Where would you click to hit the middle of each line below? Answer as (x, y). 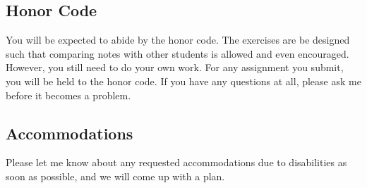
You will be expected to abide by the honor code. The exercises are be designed (178, 40)
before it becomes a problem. (68, 95)
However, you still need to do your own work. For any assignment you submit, (175, 67)
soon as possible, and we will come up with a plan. (115, 176)
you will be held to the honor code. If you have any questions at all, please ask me (183, 81)
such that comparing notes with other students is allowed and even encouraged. (178, 53)
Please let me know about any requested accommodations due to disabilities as (176, 162)
